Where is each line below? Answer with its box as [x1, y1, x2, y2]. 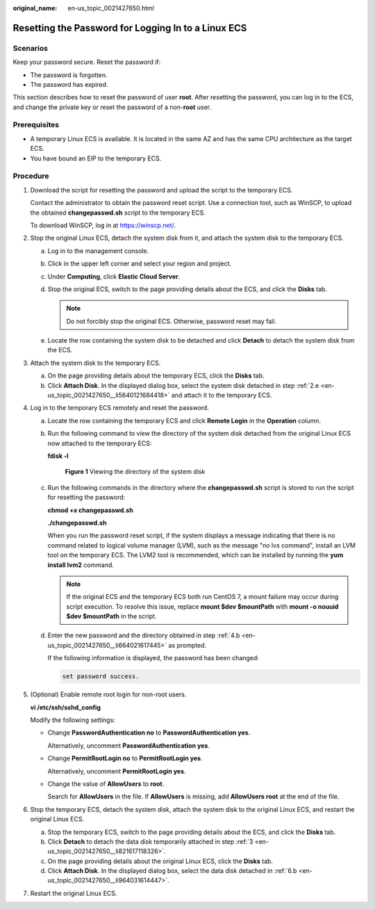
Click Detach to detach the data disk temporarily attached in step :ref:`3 [47, 837, 253, 846]
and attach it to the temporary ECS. [171, 391, 272, 400]
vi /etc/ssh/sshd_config [30, 703, 101, 712]
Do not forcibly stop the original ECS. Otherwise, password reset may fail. [66, 317, 277, 325]
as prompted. [168, 641, 207, 649]
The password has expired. [30, 80, 108, 88]
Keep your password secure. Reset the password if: [12, 58, 161, 66]
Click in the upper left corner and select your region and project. [47, 259, 232, 268]
